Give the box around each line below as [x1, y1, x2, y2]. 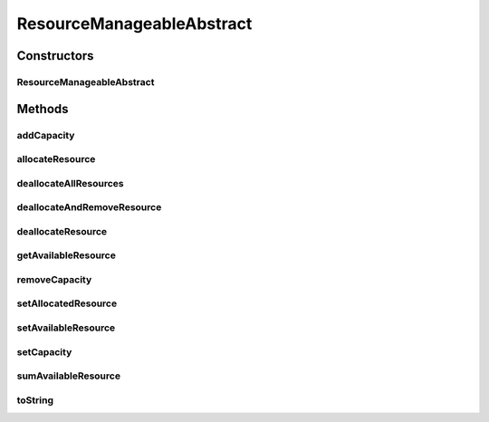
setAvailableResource [16, 321, 116, 334]
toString [16, 394, 54, 407]
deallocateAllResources [16, 177, 124, 189]
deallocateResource [16, 225, 108, 237]
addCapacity [16, 129, 75, 141]
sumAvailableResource [16, 369, 121, 382]
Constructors [16, 48, 94, 63]
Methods [16, 101, 69, 117]
